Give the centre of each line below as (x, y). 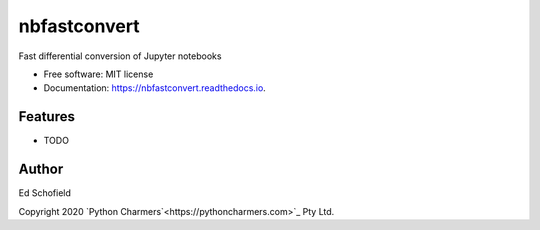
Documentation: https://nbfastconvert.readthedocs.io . (155, 88)
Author (41, 169)
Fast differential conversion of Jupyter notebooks (120, 56)
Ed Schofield (45, 193)
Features (46, 116)
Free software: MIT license (98, 74)
